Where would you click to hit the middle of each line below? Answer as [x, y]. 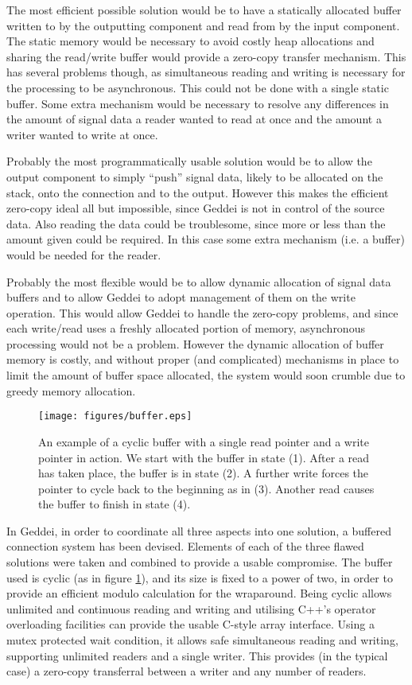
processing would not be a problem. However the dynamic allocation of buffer [195, 343]
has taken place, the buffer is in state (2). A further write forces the [204, 473]
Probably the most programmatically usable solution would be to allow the [189, 161]
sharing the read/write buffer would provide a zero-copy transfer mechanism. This [206, 56]
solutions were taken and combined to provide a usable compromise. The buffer [200, 562]
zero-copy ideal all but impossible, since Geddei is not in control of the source [196, 208]
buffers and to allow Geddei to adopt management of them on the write [181, 297]
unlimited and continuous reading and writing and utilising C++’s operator [191, 608]
